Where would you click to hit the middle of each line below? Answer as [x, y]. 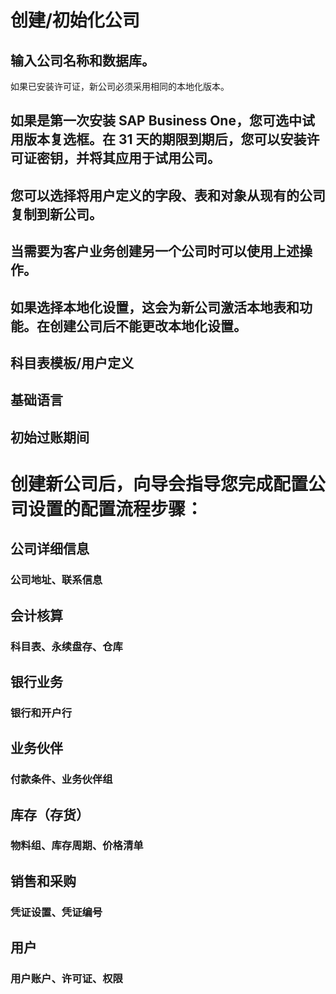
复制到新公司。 [56, 214]
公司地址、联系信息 [56, 580]
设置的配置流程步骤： [116, 508]
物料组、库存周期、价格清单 [77, 846]
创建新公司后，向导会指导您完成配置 [159, 483]
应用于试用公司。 [167, 158]
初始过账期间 [50, 437]
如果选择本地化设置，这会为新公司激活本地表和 [155, 307]
